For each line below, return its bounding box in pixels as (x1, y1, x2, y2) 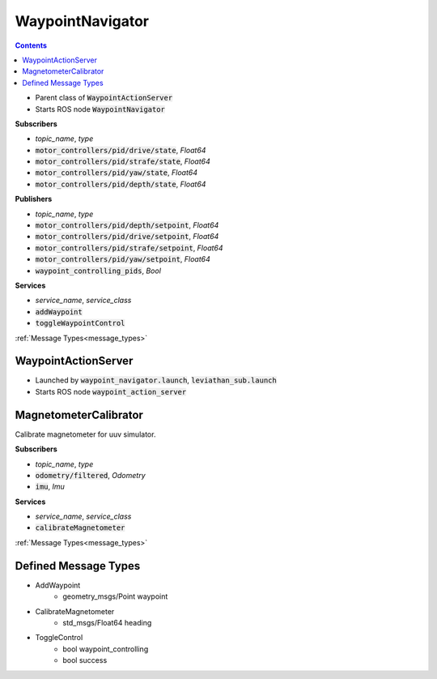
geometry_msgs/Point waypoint (62, 591, 168, 601)
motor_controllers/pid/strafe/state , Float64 (35, 156, 210, 166)
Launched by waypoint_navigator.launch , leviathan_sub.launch (35, 375, 277, 385)
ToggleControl (35, 633, 83, 643)
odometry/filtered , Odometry (35, 470, 146, 480)
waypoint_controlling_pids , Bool (35, 266, 162, 275)
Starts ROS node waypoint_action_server (35, 386, 187, 396)
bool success (62, 656, 108, 665)
